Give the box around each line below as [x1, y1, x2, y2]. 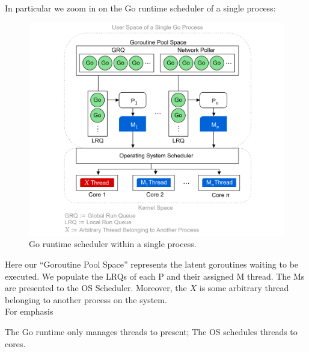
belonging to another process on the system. [5, 293, 167, 306]
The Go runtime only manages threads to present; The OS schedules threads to [5, 325, 298, 338]
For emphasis [5, 305, 54, 318]
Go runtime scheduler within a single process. [29, 237, 197, 250]
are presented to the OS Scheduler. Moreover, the [5, 281, 187, 294]
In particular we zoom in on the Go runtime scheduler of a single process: [5, 2, 276, 14]
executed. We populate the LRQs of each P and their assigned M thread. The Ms [5, 269, 305, 282]
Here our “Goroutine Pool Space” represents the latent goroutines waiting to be [5, 257, 299, 270]
